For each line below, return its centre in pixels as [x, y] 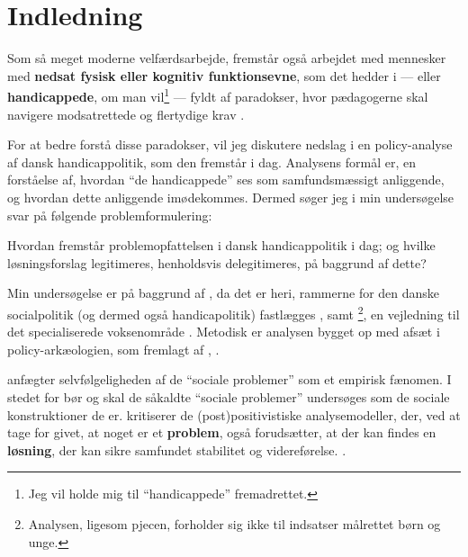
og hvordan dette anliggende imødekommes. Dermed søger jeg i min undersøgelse [231, 197]
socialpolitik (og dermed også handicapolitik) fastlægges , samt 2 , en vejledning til [234, 312]
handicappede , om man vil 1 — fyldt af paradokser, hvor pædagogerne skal [218, 95]
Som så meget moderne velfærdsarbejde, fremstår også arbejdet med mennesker [227, 58]
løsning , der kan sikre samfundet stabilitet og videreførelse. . [177, 449]
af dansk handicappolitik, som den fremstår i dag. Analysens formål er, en [212, 162]
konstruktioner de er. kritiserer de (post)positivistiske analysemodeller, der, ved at [234, 414]
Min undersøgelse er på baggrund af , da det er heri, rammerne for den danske [224, 293]
